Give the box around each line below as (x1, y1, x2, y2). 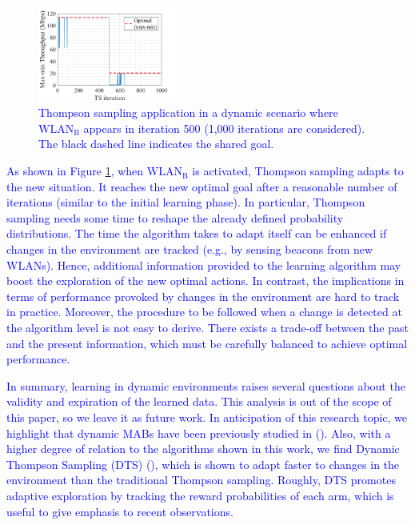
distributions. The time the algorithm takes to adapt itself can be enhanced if (6, 225, 387, 242)
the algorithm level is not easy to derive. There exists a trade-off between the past (6, 319, 409, 336)
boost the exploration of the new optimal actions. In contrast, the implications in (6, 272, 405, 289)
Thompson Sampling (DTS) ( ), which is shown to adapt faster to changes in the (6, 455, 400, 472)
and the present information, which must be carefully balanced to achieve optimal (6, 335, 408, 351)
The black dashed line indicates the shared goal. (38, 135, 274, 152)
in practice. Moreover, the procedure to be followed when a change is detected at (6, 303, 402, 320)
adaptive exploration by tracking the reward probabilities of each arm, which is (6, 487, 394, 503)
